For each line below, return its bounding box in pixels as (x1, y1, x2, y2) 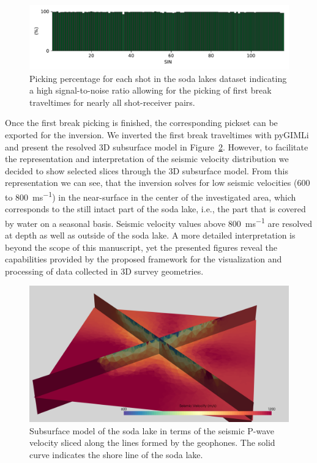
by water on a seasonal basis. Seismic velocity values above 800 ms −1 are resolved (5, 215, 313, 229)
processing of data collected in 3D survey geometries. (5, 264, 204, 277)
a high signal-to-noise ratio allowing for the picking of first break (29, 84, 272, 97)
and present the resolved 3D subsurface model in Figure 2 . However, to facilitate (5, 140, 308, 153)
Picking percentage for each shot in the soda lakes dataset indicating (29, 72, 287, 84)
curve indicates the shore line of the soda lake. (29, 448, 203, 461)
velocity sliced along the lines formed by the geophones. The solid (29, 436, 275, 449)
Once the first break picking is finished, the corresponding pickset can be (5, 116, 278, 129)
